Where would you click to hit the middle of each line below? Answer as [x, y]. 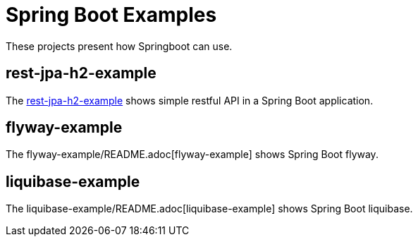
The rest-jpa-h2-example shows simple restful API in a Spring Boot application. [190, 100]
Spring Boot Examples [111, 15]
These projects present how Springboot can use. [119, 46]
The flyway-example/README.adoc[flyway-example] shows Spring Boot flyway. [192, 155]
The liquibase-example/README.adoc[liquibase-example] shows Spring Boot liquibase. [209, 209]
